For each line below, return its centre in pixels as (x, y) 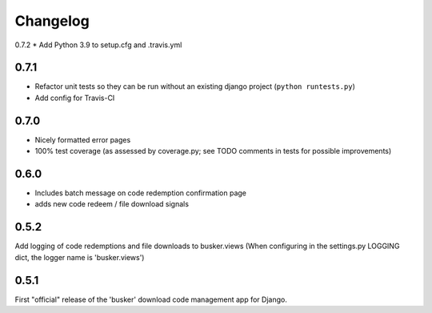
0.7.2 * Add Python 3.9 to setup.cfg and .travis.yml (98, 45)
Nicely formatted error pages (83, 139)
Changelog (52, 21)
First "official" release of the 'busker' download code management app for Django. (151, 299)
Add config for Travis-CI (75, 98)
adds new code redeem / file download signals (112, 204)
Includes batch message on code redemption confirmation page (141, 193)
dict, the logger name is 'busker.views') (80, 257)
